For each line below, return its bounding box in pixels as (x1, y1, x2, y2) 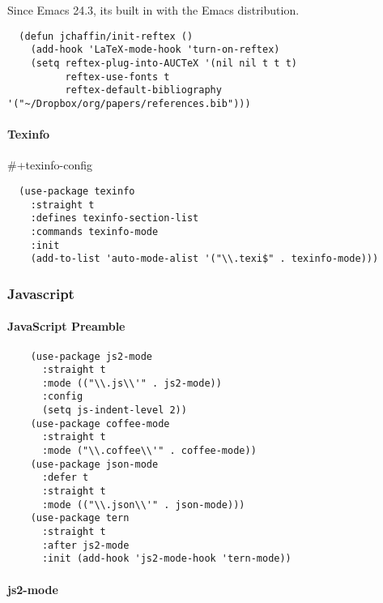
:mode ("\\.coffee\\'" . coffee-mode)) (41, 445, 257, 457)
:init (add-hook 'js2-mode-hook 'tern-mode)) (41, 553, 292, 565)
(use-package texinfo (19, 185, 135, 197)
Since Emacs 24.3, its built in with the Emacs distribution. (7, 2, 300, 18)
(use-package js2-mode (30, 350, 152, 362)
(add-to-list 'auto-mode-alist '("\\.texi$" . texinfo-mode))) (30, 253, 379, 265)
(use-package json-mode (30, 458, 159, 470)
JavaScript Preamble (7, 318, 126, 335)
